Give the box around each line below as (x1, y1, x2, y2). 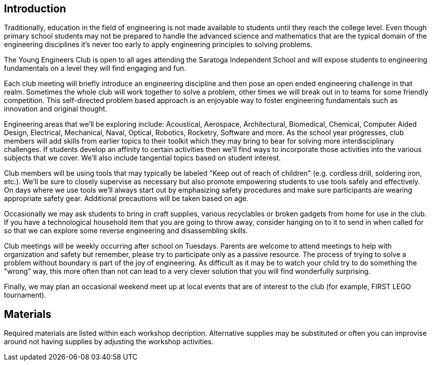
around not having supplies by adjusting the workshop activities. (4, 337, 214, 346)
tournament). (4, 291, 46, 300)
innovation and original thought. (4, 104, 107, 113)
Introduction (4, 2, 66, 15)
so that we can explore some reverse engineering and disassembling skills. (4, 226, 248, 235)
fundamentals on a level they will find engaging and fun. (4, 64, 186, 73)
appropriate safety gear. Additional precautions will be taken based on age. (4, 194, 249, 203)
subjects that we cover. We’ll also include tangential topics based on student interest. (4, 154, 281, 162)
